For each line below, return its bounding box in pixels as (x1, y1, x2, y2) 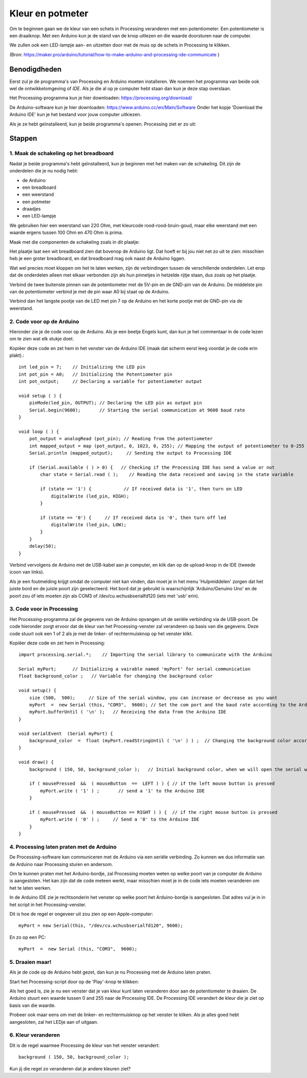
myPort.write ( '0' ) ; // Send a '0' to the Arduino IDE (40, 816, 200, 823)
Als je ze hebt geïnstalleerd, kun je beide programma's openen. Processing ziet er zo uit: (9, 121, 196, 127)
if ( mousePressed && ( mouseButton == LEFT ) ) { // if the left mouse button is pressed (29, 781, 275, 787)
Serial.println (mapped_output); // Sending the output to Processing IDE (29, 450, 232, 456)
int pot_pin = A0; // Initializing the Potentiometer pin (18, 371, 172, 377)
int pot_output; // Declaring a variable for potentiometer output (18, 379, 202, 384)
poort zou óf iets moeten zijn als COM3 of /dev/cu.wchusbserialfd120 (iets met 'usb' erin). (9, 593, 200, 599)
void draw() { (18, 759, 54, 765)
